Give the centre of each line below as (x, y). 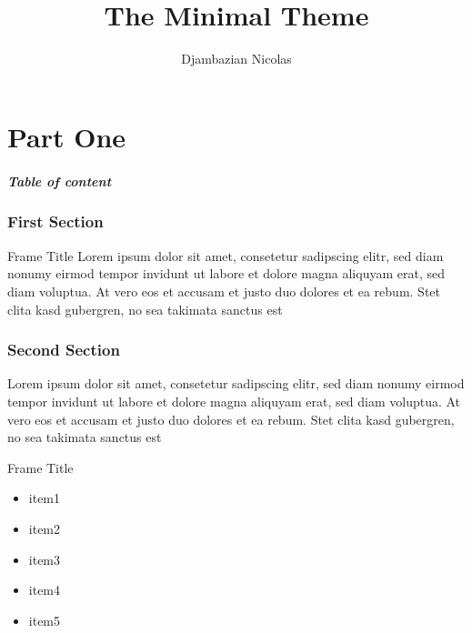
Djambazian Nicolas (236, 59)
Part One (67, 136)
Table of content (60, 181)
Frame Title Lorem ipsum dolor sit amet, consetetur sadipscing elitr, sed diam (226, 255)
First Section (55, 221)
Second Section (64, 350)
